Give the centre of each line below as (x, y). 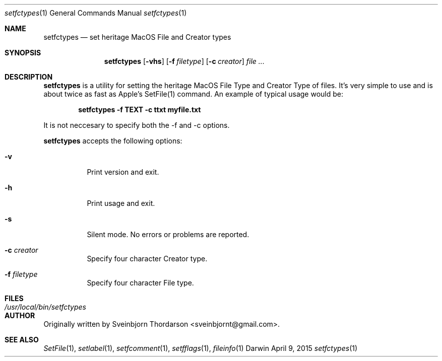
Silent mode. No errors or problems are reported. (168, 234)
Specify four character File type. (140, 283)
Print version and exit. (123, 172)
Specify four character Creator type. (147, 259)
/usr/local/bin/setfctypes (45, 307)
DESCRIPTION (29, 77)
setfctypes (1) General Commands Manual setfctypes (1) (96, 13)
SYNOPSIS (23, 53)
